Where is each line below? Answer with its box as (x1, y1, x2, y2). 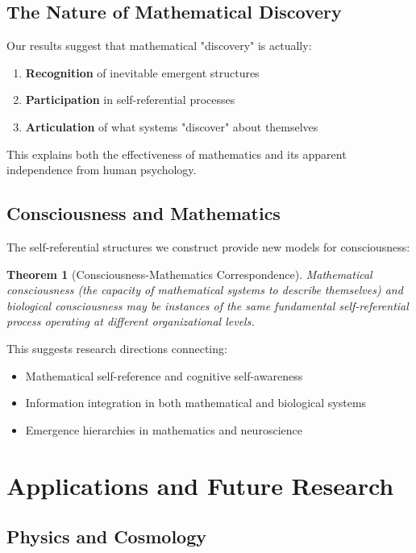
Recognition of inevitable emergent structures (25, 64, 260, 81)
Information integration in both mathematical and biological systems (25, 394, 367, 411)
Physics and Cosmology (6, 524, 207, 549)
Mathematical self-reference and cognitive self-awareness (25, 367, 303, 384)
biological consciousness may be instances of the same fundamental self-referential (6, 297, 409, 314)
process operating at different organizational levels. (6, 313, 255, 330)
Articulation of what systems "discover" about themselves (25, 118, 318, 135)
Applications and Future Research (6, 468, 394, 501)
